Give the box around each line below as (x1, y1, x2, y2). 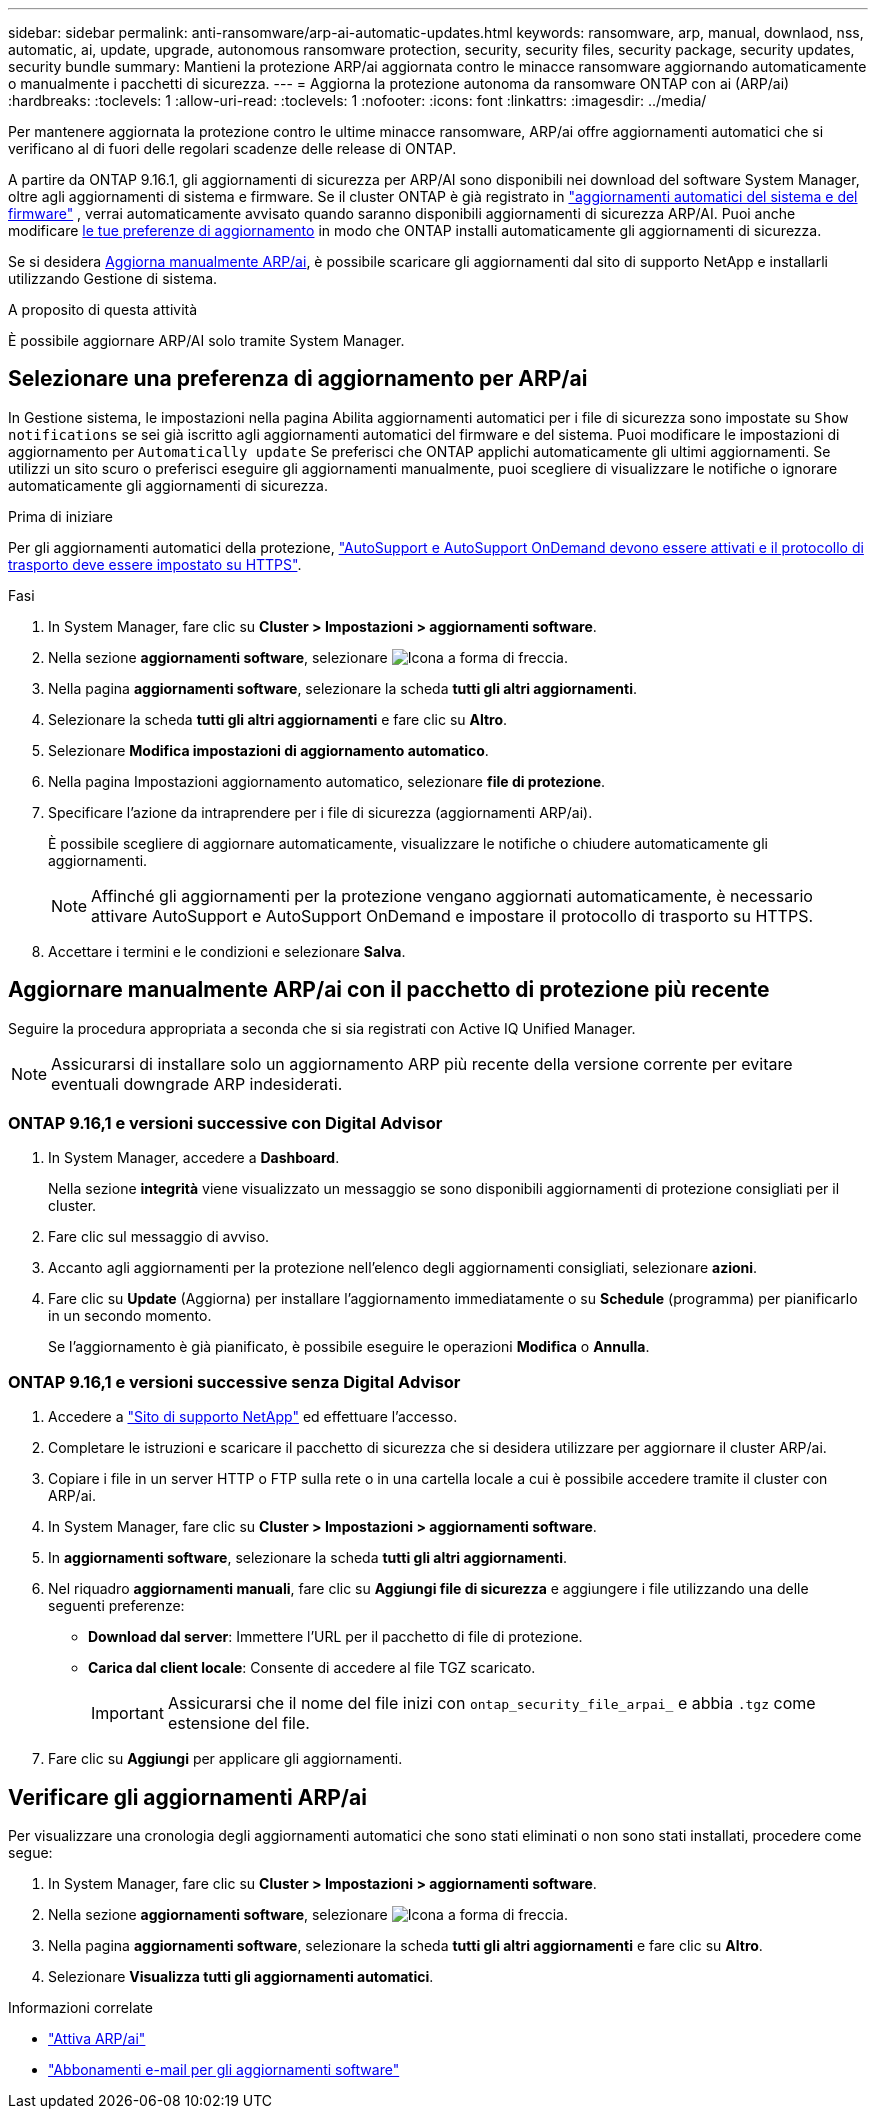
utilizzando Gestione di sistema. (8, 270, 218, 287)
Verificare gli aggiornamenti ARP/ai (8, 1784, 367, 1810)
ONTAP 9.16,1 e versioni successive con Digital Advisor (8, 1113, 443, 1134)
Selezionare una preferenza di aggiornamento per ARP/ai (8, 366, 588, 392)
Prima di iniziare (8, 507, 113, 525)
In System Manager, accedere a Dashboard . (48, 1149, 340, 1167)
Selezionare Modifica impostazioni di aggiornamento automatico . (48, 741, 489, 759)
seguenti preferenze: (48, 1597, 185, 1615)
